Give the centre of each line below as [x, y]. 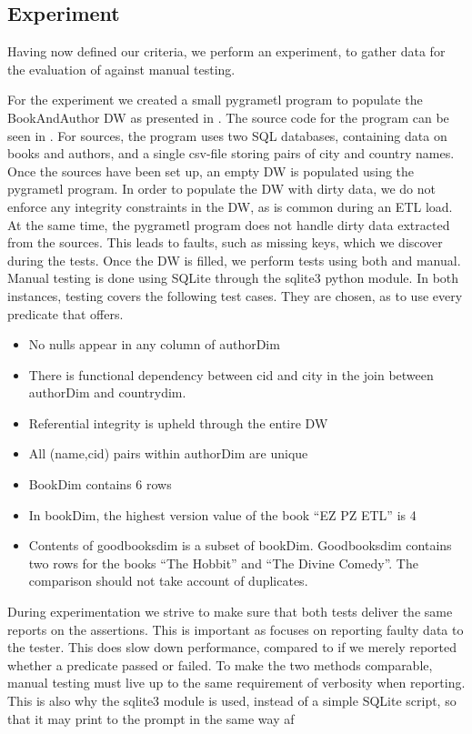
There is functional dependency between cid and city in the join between [231, 374]
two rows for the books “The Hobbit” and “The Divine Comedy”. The [223, 563]
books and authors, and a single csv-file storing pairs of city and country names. [231, 153]
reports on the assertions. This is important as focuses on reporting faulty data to [236, 629]
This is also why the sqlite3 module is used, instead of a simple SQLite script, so [232, 701]
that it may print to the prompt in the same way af [151, 718]
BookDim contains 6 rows [100, 484]
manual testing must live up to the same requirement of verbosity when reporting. [236, 683]
